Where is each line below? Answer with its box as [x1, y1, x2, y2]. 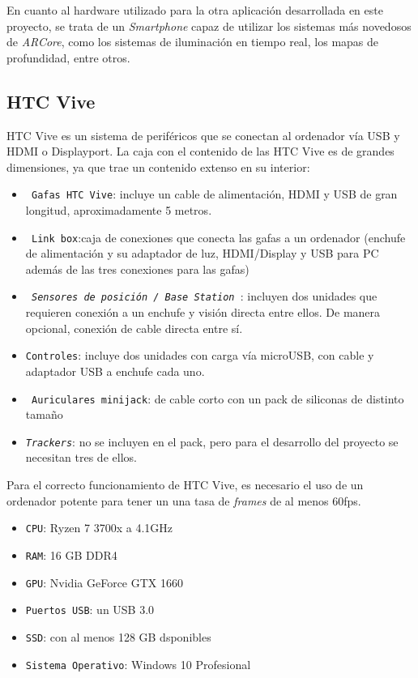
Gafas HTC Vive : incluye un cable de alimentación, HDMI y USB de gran [31, 185, 398, 203]
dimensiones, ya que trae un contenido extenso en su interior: [6, 158, 310, 175]
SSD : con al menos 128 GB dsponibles [25, 628, 211, 645]
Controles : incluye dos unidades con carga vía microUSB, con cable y [25, 347, 374, 364]
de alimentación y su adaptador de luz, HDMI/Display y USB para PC [25, 245, 379, 262]
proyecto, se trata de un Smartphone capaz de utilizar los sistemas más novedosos [6, 17, 412, 34]
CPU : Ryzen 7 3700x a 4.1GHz [25, 519, 173, 536]
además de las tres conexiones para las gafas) [25, 260, 250, 277]
